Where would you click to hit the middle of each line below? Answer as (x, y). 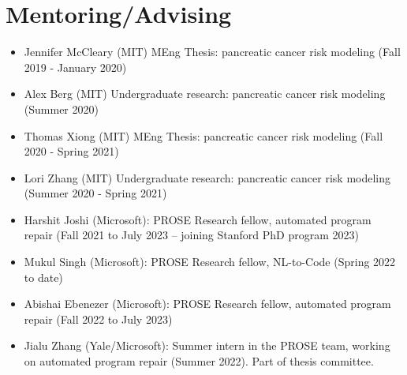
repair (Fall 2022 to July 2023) (98, 319)
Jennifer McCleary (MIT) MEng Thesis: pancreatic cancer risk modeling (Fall (212, 52)
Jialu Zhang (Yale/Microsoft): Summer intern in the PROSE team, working (207, 345)
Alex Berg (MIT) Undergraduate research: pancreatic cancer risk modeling (205, 94)
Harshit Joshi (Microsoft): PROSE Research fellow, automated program (198, 219)
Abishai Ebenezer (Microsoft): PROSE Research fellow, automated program (207, 304)
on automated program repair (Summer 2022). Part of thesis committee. (199, 361)
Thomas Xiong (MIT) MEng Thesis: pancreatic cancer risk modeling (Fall (203, 135)
